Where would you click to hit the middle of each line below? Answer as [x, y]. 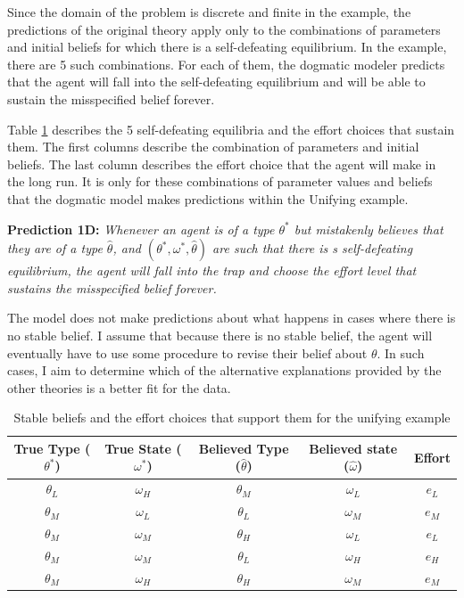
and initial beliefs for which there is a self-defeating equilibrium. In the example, [227, 47]
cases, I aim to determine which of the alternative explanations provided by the [224, 370]
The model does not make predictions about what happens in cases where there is [232, 318]
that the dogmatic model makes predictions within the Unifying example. [208, 198]
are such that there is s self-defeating [313, 248]
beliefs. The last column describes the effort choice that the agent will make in [222, 164]
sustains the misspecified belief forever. [112, 287]
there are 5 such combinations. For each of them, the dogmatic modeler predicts [226, 64]
